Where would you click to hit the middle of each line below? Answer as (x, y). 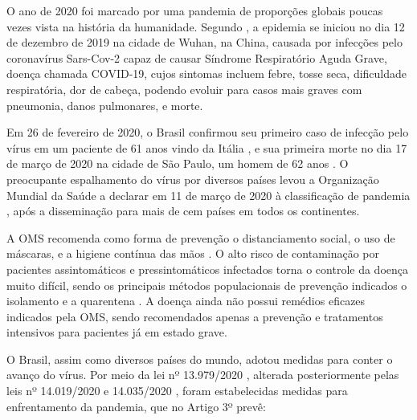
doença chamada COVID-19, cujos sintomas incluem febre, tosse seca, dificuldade (207, 73)
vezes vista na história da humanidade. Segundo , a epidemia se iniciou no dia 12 (206, 26)
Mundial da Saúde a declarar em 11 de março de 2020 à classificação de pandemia (208, 195)
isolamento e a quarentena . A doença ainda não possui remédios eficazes (186, 301)
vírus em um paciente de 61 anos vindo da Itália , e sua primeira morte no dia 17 (207, 147)
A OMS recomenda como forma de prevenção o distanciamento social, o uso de (201, 237)
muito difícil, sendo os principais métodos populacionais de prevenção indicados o (207, 285)
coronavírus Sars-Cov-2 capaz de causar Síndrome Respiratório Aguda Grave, (197, 57)
